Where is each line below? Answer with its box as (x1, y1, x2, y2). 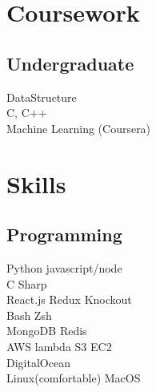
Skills (6, 167, 66, 200)
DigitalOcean (6, 354, 70, 370)
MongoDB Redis (6, 322, 87, 339)
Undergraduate (6, 51, 134, 75)
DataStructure (6, 88, 77, 105)
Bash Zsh (6, 306, 52, 323)
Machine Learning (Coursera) (6, 119, 151, 136)
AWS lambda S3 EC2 (6, 337, 112, 354)
